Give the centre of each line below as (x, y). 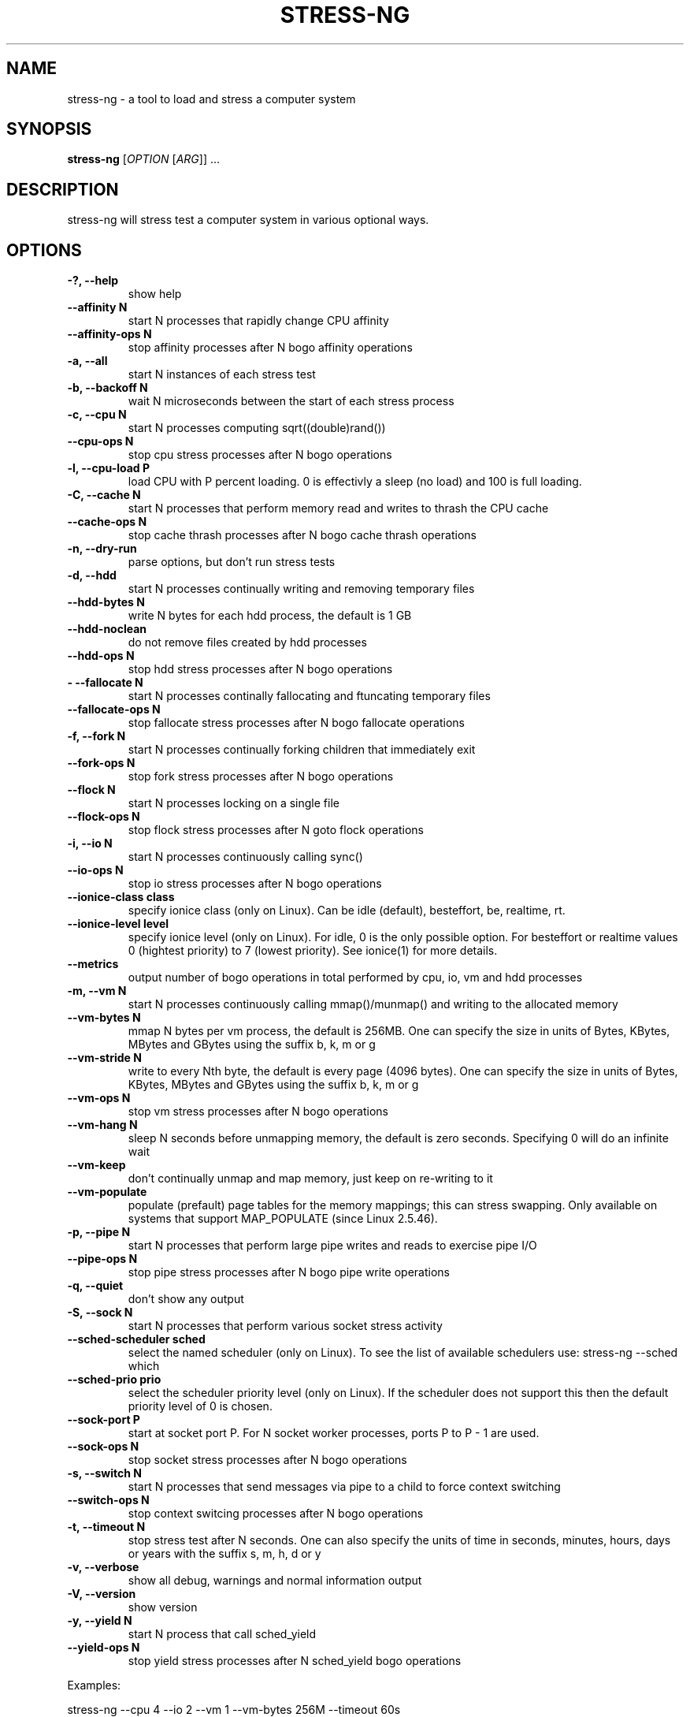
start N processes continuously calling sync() (245, 857)
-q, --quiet (95, 1286)
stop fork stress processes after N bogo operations (261, 777)
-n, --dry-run (102, 549)
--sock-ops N (103, 1447)
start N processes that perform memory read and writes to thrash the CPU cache (338, 508)
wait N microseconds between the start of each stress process (291, 401)
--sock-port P (104, 1420)
